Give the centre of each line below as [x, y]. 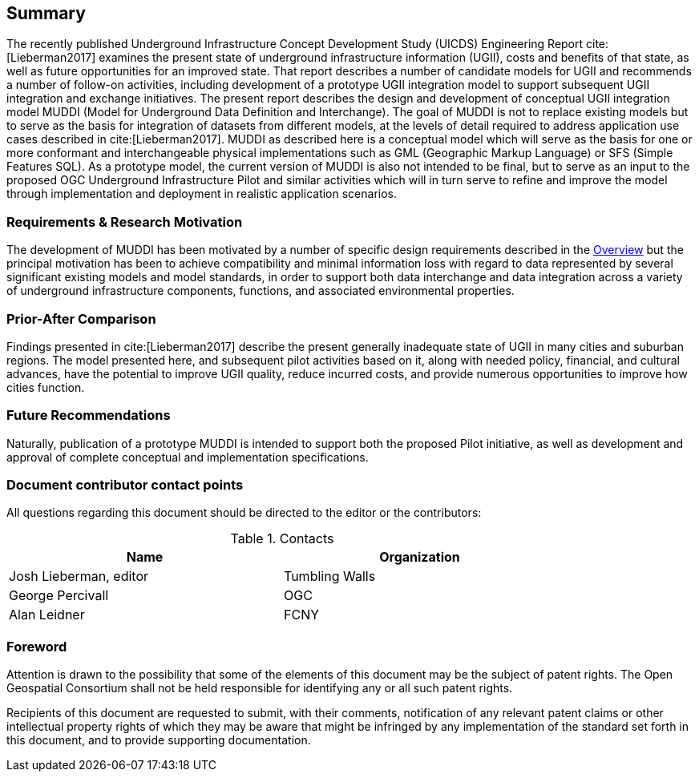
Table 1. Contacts [282, 539]
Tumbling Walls [330, 576]
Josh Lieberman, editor [79, 576]
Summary [46, 13]
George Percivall [59, 596]
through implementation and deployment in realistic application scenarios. [202, 194]
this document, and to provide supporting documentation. [159, 740]
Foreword [37, 646]
